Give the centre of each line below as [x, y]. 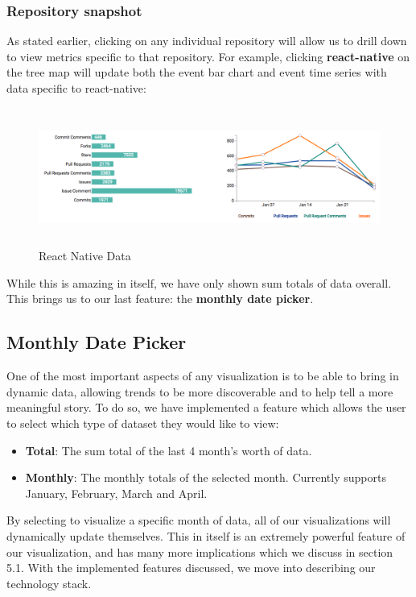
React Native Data [85, 256]
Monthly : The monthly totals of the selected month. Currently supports [206, 477]
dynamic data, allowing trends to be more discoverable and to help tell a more [200, 391]
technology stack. [49, 583]
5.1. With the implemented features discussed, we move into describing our [191, 568]
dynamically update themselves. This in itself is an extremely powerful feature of [206, 536]
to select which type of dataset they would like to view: [143, 423]
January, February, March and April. [116, 493]
